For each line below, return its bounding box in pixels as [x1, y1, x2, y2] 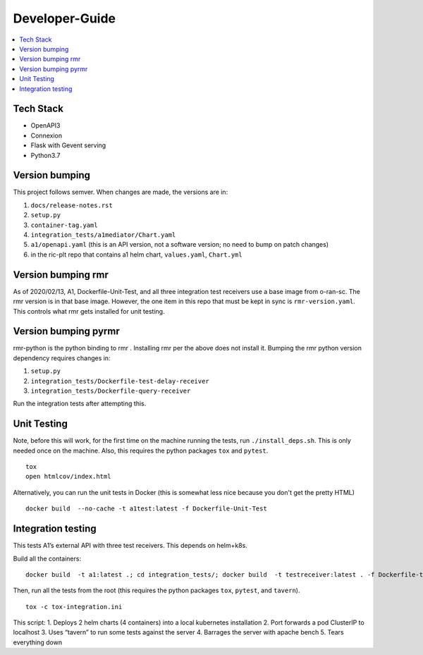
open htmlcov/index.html [25, 472, 111, 481]
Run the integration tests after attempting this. [13, 399, 147, 408]
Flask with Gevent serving [30, 141, 106, 149]
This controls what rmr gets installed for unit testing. [13, 307, 165, 315]
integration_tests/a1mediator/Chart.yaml [30, 231, 176, 239]
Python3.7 [30, 151, 61, 159]
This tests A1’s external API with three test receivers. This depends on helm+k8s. [13, 541, 248, 550]
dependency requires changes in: [13, 353, 111, 362]
